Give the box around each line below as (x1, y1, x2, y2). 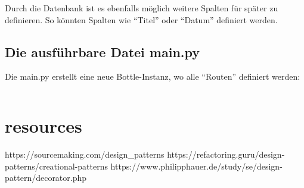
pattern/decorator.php (5, 171, 87, 184)
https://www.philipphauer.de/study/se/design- (110, 159, 283, 172)
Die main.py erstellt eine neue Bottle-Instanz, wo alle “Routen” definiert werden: (5, 70, 300, 83)
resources (5, 114, 82, 138)
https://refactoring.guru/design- (167, 148, 285, 161)
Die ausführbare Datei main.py (5, 42, 200, 61)
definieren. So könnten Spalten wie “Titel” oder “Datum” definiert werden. (5, 13, 278, 26)
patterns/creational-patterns (5, 159, 108, 172)
